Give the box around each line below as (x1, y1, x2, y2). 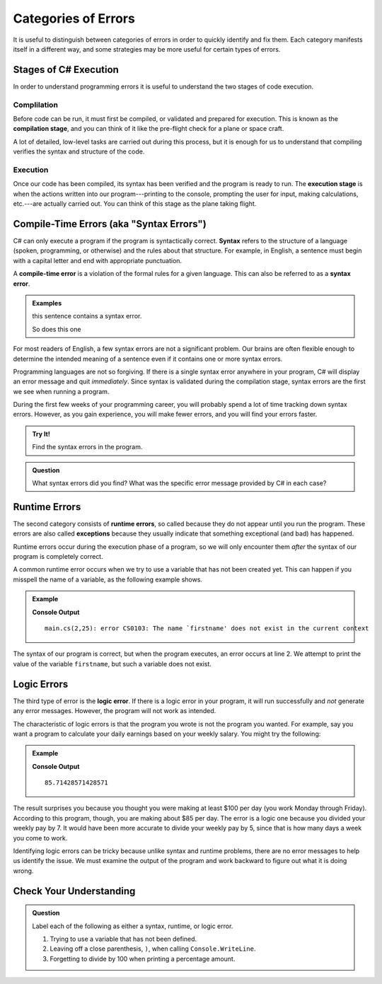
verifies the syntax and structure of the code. (13, 147, 145, 156)
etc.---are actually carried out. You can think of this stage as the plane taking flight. (13, 199, 257, 208)
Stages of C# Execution (13, 64, 120, 76)
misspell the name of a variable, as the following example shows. (13, 575, 203, 584)
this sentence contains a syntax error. (32, 312, 142, 320)
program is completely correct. (13, 552, 103, 561)
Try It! (32, 429, 51, 438)
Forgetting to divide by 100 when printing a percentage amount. (50, 954, 236, 963)
